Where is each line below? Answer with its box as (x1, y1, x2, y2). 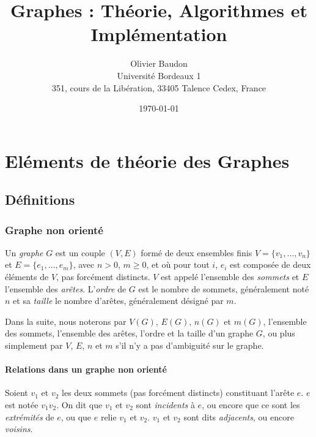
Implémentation (90, 21, 227, 47)
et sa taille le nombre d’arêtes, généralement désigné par (13, 294, 224, 307)
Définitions (5, 190, 75, 209)
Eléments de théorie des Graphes (5, 148, 290, 173)
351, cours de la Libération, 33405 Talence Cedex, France (51, 81, 266, 94)
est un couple (55, 246, 105, 259)
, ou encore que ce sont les (202, 398, 300, 411)
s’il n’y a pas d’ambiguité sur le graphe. (116, 339, 264, 352)
